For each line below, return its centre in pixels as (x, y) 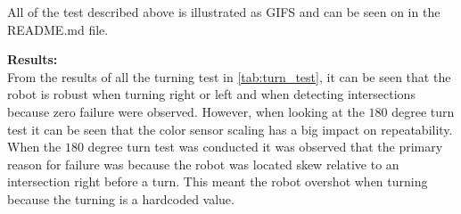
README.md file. (58, 29)
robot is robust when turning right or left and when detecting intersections (211, 94)
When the (34, 147)
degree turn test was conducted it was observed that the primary (265, 147)
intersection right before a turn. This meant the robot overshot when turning (218, 181)
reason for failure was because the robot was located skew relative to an (203, 164)
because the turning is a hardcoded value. (121, 198)
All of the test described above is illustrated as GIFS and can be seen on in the (224, 12)
